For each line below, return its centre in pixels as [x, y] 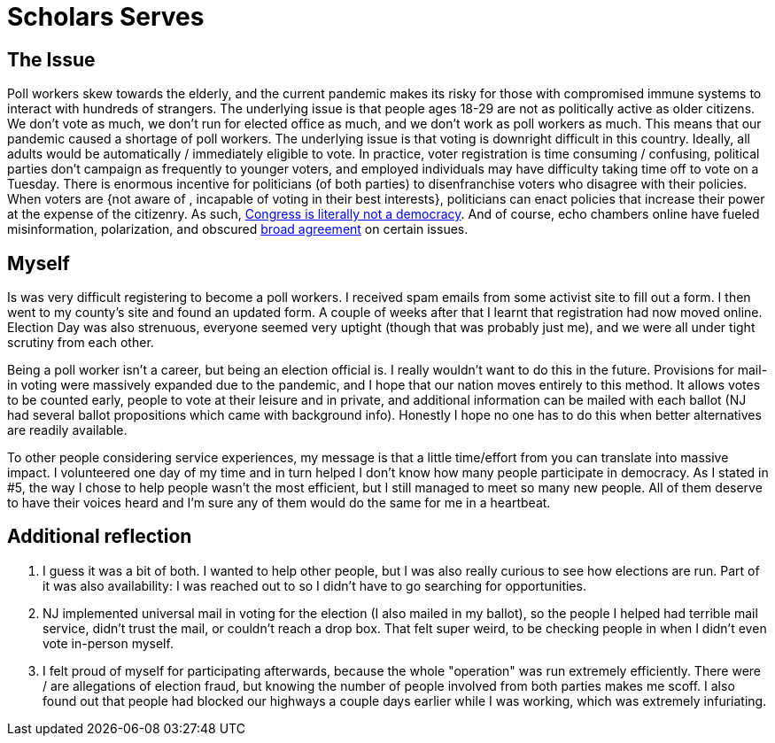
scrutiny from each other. [81, 343]
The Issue [51, 59]
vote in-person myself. [108, 643]
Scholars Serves [106, 17]
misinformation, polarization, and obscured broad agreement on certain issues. [238, 229]
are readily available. [67, 430]
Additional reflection [100, 537]
